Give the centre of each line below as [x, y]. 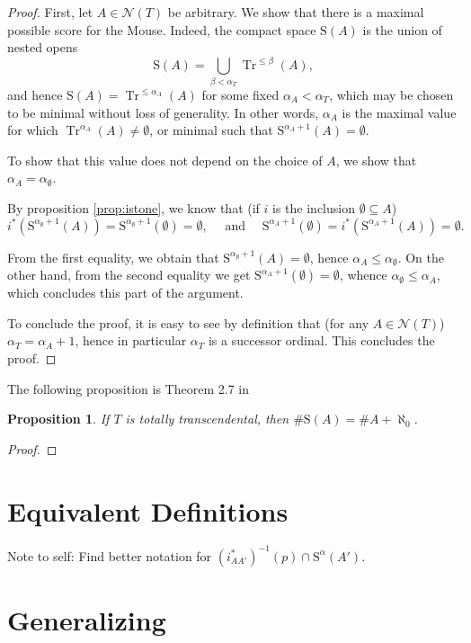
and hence [35, 95]
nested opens [43, 47]
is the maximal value [399, 112]
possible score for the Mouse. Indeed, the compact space [162, 29]
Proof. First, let [50, 12]
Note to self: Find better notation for [110, 555]
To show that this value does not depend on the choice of [165, 160]
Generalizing [87, 620]
